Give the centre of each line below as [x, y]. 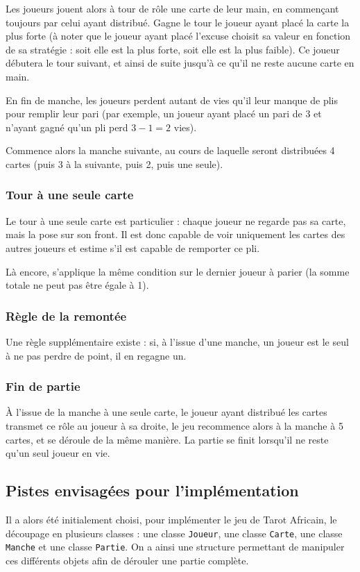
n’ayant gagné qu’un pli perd [67, 127]
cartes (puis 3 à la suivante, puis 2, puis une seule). [114, 163]
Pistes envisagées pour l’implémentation [152, 490]
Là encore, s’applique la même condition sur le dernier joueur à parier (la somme [178, 271]
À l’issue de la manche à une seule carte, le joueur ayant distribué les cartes [166, 412]
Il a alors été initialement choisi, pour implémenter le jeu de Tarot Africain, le [171, 519]
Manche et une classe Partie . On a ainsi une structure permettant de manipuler [175, 547]
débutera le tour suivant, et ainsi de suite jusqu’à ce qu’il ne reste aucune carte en [180, 63]
